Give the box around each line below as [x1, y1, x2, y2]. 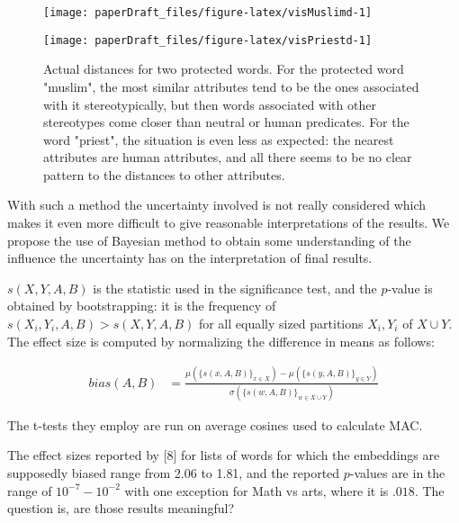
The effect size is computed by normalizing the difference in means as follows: [7, 331, 435, 350]
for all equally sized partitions [198, 314, 364, 333]
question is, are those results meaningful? [7, 499, 235, 518]
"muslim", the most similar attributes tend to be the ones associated [43, 77, 419, 95]
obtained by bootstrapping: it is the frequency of [7, 296, 276, 315]
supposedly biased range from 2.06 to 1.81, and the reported [7, 464, 340, 482]
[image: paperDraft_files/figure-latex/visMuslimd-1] [43, 6, 373, 19]
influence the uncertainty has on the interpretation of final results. [7, 248, 373, 267]
